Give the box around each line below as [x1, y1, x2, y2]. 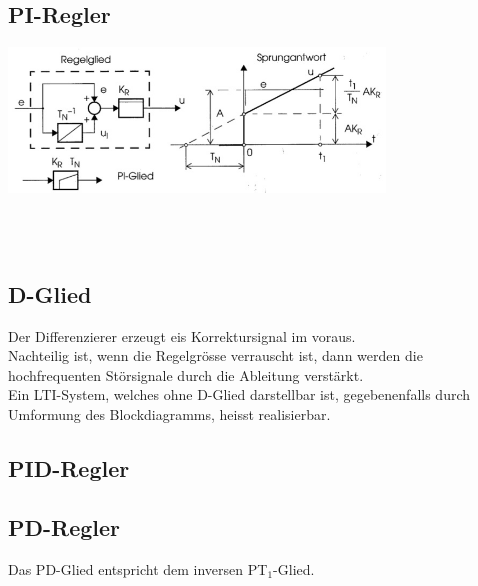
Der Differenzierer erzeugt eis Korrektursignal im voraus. [8, 325, 356, 346]
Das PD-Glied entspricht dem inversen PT [8, 558, 268, 579]
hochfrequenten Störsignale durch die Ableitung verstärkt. [8, 364, 364, 385]
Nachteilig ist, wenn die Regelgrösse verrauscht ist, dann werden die [8, 345, 423, 366]
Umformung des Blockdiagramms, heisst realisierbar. [8, 403, 331, 424]
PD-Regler [8, 511, 121, 542]
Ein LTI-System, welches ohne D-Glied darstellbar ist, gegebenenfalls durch [8, 384, 471, 405]
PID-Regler [8, 452, 130, 483]
